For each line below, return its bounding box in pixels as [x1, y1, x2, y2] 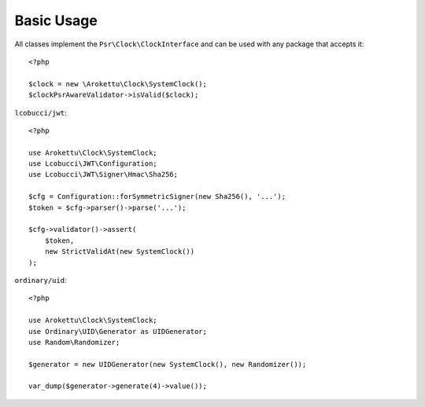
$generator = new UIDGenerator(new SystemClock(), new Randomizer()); [28, 360, 307, 368]
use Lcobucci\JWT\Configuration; [28, 159, 157, 168]
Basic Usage [14, 12, 98, 29]
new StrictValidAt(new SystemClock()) [44, 247, 195, 256]
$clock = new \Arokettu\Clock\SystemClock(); [28, 79, 208, 88]
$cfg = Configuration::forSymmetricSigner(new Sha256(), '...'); [28, 192, 286, 201]
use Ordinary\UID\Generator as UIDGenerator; [28, 327, 208, 335]
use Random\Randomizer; [28, 338, 120, 346]
